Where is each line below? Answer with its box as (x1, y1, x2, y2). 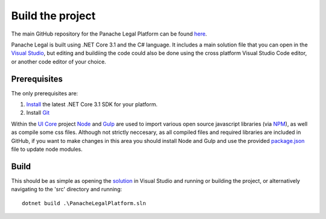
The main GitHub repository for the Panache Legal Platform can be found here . (11, 30, 208, 37)
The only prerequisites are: (11, 89, 78, 97)
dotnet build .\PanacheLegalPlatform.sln (22, 200, 146, 206)
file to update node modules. (11, 145, 83, 153)
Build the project (11, 9, 96, 22)
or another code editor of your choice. (11, 58, 106, 65)
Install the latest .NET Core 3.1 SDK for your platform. (26, 101, 158, 108)
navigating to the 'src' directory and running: (11, 186, 122, 193)
